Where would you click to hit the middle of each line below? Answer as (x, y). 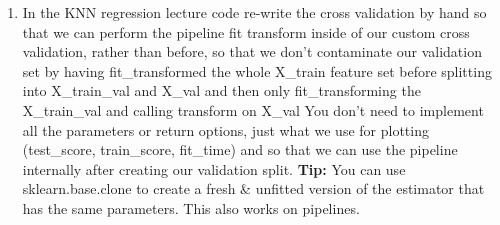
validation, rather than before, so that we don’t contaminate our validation (252, 51)
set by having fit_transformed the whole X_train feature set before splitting (257, 70)
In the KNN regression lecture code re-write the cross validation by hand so (254, 12)
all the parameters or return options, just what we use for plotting (225, 129)
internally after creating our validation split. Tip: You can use (214, 168)
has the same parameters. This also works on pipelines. (191, 207)
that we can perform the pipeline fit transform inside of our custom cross (246, 31)
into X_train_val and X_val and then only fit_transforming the (221, 90)
